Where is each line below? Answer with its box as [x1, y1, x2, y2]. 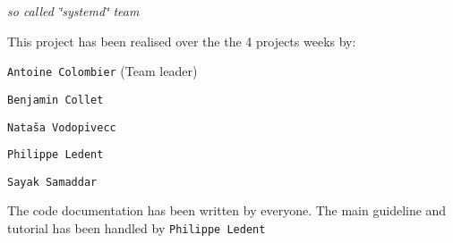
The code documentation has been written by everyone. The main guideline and [7, 201, 447, 220]
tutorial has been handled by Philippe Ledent [7, 219, 266, 238]
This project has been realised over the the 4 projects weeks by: [7, 31, 356, 50]
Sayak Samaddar [7, 175, 98, 189]
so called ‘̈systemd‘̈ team [7, 2, 140, 20]
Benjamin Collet [7, 93, 104, 106]
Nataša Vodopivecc [7, 121, 116, 134]
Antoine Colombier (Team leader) [7, 62, 198, 80]
